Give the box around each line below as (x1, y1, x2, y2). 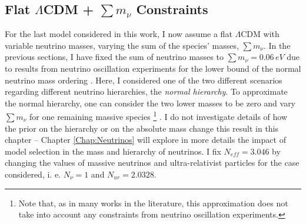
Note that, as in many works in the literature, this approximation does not (18, 196, 288, 209)
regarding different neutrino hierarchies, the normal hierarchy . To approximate (5, 85, 288, 98)
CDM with (241, 28, 280, 40)
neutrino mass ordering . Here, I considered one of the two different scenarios (5, 73, 282, 86)
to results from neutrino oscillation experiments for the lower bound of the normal (5, 62, 301, 74)
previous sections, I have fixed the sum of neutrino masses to (5, 51, 224, 63)
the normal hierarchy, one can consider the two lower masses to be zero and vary (5, 96, 296, 109)
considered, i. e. (5, 168, 61, 180)
